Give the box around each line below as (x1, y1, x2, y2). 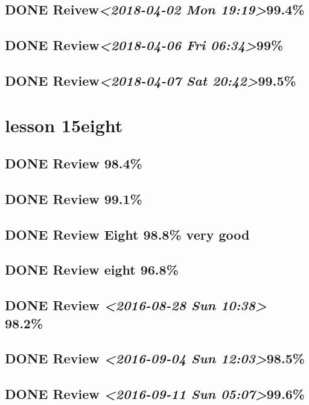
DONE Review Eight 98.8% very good (5, 225, 250, 243)
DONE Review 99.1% (5, 189, 142, 208)
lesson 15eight (5, 112, 123, 137)
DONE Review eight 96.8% (5, 260, 179, 279)
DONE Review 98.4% (5, 154, 142, 173)
